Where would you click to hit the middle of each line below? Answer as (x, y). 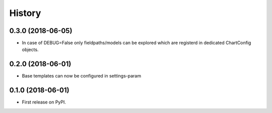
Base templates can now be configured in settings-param (81, 76)
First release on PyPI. (44, 102)
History (25, 13)
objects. (30, 49)
